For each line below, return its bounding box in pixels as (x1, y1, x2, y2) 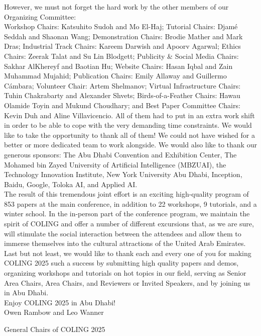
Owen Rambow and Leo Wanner (4, 307, 104, 317)
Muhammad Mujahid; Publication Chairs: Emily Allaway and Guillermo (4, 70, 227, 81)
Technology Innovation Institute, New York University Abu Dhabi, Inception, (4, 169, 242, 180)
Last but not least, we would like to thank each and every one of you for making (4, 247, 251, 258)
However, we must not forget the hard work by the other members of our (4, 2, 229, 12)
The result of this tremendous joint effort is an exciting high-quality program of (4, 189, 249, 199)
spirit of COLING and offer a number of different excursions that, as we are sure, (4, 218, 254, 229)
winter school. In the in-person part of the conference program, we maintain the (4, 208, 250, 219)
